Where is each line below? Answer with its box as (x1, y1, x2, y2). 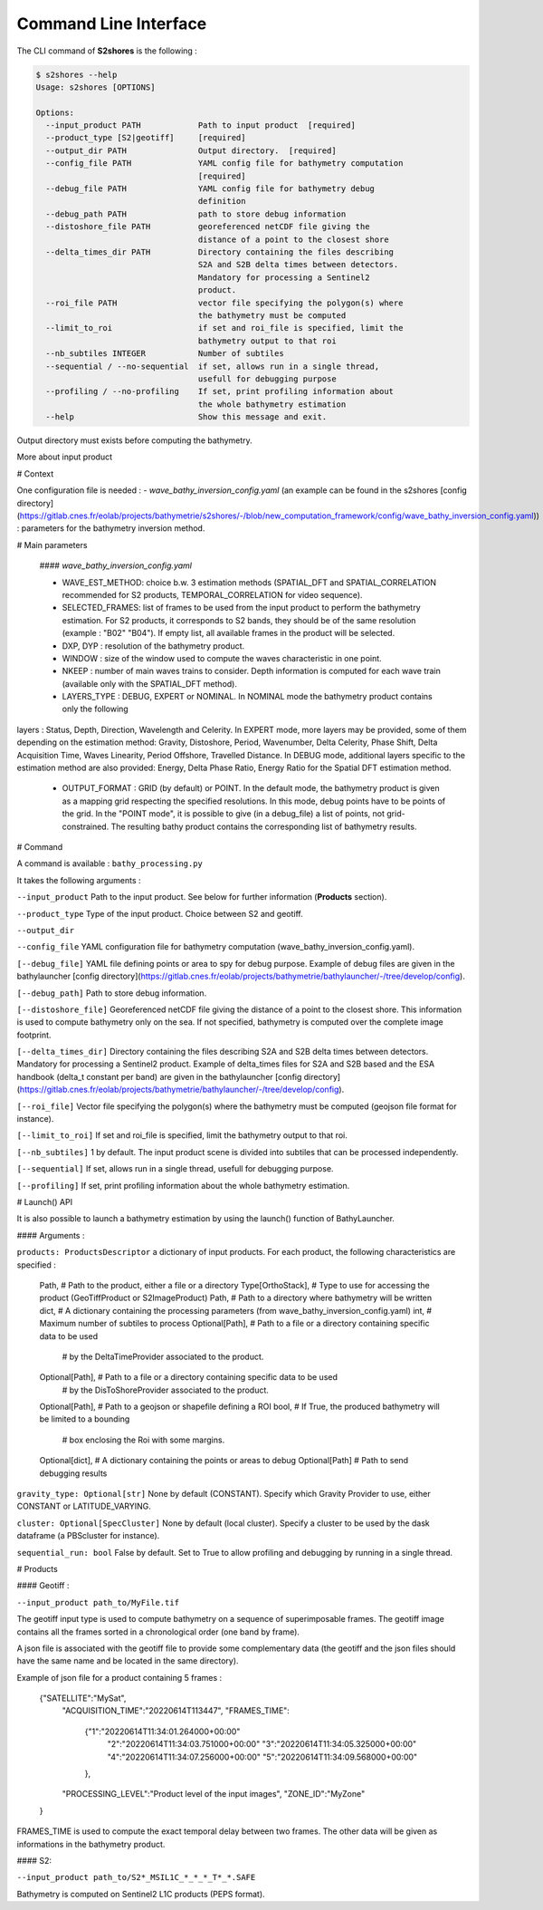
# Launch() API (16, 1196, 72, 1207)
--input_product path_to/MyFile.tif (16, 1597, 180, 1607)
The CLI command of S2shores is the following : (16, 45, 198, 56)
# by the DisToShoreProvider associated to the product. (62, 1384, 269, 1395)
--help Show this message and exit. (45, 412, 328, 422)
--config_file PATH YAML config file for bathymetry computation (45, 159, 404, 169)
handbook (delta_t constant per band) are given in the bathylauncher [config (16, 1071, 302, 1082)
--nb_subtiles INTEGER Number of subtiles (45, 349, 284, 359)
